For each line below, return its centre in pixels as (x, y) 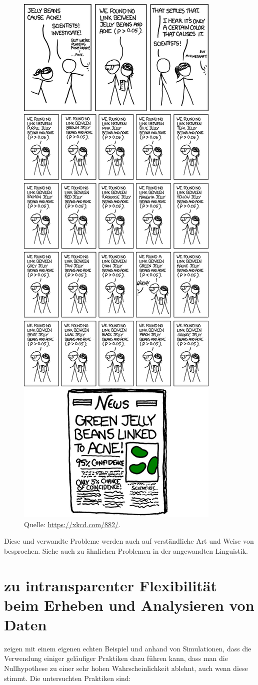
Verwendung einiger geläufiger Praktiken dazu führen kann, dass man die (116, 658)
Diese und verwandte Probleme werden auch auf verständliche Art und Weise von (129, 541)
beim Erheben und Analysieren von (129, 605)
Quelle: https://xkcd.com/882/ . (72, 524)
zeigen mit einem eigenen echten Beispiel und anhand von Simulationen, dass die (128, 648)
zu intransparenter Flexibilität (110, 585)
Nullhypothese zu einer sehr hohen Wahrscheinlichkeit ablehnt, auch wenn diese (126, 668)
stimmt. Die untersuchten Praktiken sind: (67, 678)
